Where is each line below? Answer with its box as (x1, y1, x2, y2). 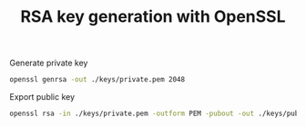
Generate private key (9, 57, 88, 69)
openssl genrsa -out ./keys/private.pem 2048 (9, 75, 185, 84)
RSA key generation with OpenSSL (20, 6, 286, 27)
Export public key (9, 92, 76, 103)
